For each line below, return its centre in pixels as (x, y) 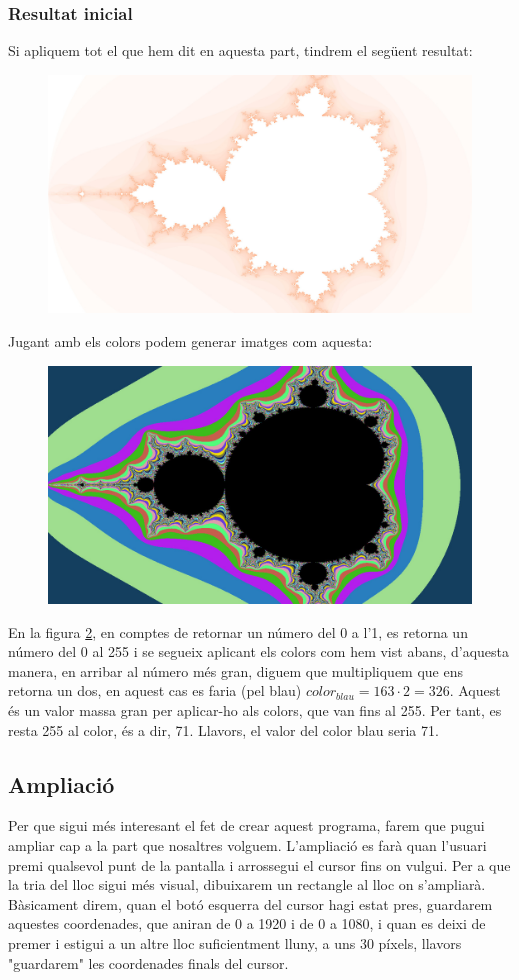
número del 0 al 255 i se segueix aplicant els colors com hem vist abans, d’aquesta (259, 651)
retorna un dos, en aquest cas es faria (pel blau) (155, 690)
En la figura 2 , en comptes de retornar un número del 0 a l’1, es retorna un (238, 631)
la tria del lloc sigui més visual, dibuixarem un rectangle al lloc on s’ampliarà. (247, 884)
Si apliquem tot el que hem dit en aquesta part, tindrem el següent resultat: (240, 50)
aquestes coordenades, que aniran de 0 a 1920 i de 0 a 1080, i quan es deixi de (247, 923)
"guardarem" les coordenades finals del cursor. (148, 962)
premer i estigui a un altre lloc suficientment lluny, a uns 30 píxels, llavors (235, 942)
